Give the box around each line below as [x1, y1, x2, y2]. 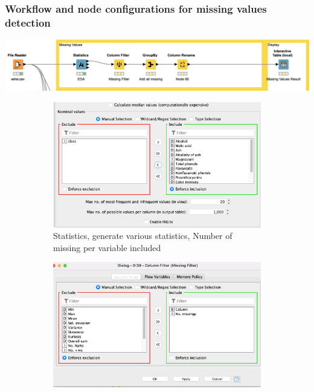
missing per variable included [53, 241, 161, 253]
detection [5, 15, 51, 30]
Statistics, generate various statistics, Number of [53, 229, 232, 242]
